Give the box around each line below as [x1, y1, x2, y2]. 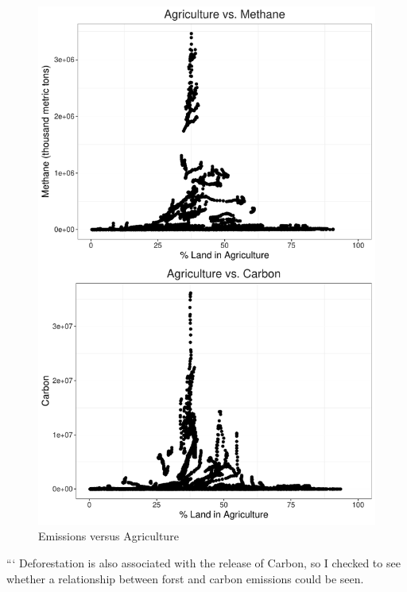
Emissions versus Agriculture [38, 528, 179, 544]
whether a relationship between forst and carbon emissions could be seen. [6, 570, 364, 586]
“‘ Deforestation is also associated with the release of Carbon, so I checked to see [6, 555, 401, 571]
